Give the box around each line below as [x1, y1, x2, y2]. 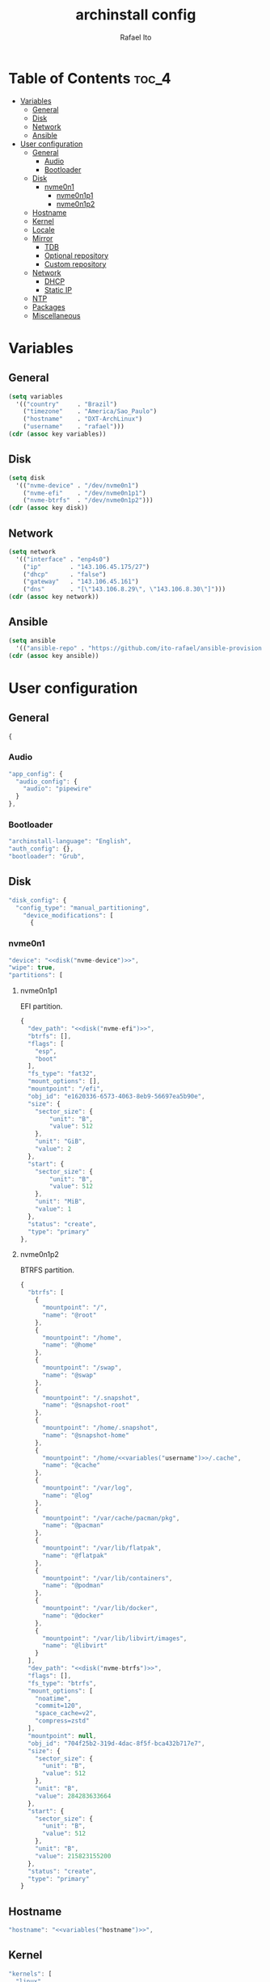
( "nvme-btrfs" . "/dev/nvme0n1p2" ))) [23, 496, 154, 504]
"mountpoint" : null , [27, 1731, 97, 1740]
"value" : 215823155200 [35, 1852, 112, 1860]
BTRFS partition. [19, 1265, 75, 1275]
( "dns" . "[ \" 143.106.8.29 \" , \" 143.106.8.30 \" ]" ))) [23, 585, 226, 593]
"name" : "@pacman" [41, 1521, 104, 1529]
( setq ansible [8, 636, 57, 644]
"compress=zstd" [35, 1717, 90, 1725]
